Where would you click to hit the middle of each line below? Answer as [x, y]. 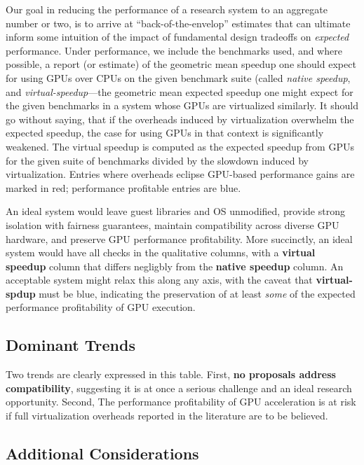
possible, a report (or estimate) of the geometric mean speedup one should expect [181, 64]
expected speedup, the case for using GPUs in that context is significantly [165, 133]
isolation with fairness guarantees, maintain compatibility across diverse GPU [173, 224]
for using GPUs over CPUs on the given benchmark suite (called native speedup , [178, 77]
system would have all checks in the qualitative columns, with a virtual [161, 252]
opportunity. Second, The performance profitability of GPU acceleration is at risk [181, 402]
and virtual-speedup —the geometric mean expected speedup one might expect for [180, 91]
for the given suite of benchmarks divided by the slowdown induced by [157, 160]
